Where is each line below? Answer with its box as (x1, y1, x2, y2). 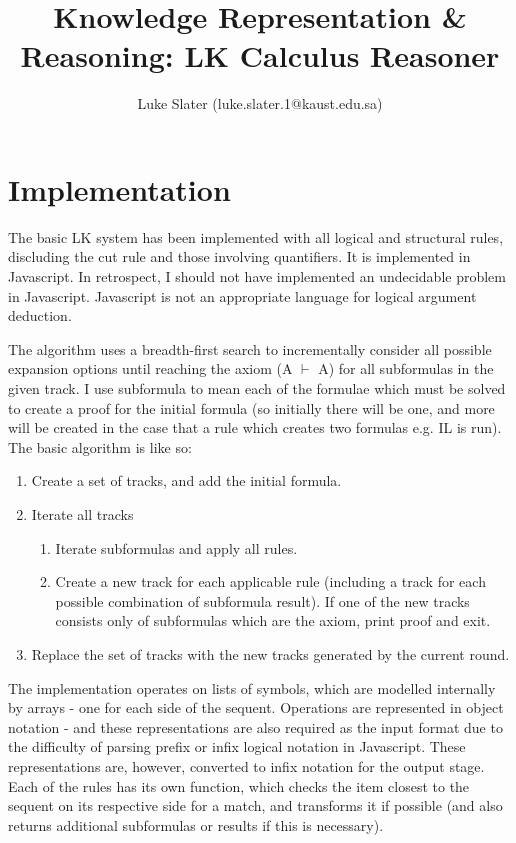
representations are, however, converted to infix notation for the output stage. (8, 755, 485, 776)
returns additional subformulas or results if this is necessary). (8, 814, 384, 835)
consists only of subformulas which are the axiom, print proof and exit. (55, 610, 491, 631)
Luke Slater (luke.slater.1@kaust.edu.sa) (137, 93, 383, 114)
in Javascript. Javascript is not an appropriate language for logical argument (8, 285, 477, 306)
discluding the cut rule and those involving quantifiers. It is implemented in (8, 246, 471, 267)
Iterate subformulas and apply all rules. (55, 537, 298, 558)
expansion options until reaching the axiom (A (8, 358, 293, 379)
